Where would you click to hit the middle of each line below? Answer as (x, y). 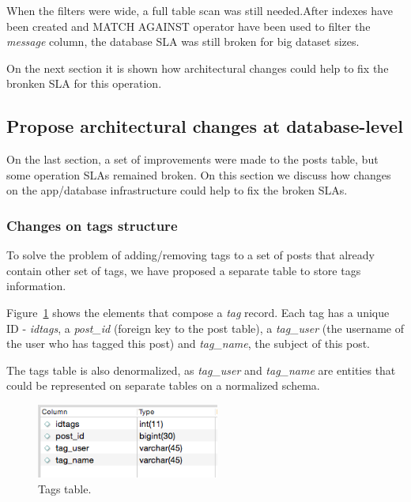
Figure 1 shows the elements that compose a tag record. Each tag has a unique (198, 312)
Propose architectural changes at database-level (205, 126)
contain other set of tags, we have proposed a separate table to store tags (184, 270)
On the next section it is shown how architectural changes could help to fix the (198, 68)
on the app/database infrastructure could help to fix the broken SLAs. (177, 190)
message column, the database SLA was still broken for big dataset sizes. (183, 42)
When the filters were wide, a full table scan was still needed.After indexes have (200, 10)
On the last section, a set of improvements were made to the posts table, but (192, 159)
